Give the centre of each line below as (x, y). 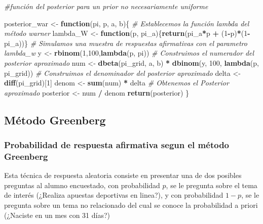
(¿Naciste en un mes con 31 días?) (57, 215)
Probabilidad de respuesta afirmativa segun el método (117, 145)
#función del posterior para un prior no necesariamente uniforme (106, 6)
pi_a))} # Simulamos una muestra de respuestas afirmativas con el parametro (126, 43)
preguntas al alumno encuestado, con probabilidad (82, 185)
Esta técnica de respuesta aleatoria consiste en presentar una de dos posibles (123, 175)
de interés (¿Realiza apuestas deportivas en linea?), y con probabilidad (114, 195)
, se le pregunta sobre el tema (212, 185)
